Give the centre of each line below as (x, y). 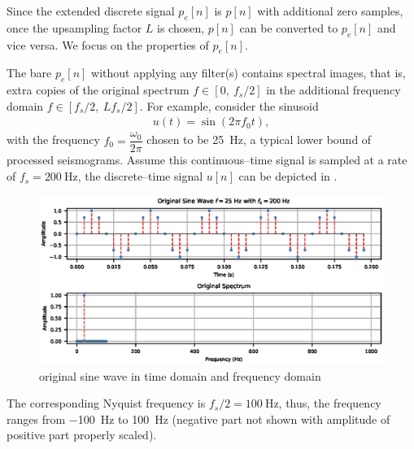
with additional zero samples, (330, 11)
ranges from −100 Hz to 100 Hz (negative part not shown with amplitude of (198, 418)
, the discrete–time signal (140, 176)
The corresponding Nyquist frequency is (106, 403)
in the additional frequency (333, 90)
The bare (29, 73)
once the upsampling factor (74, 27)
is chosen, (181, 27)
